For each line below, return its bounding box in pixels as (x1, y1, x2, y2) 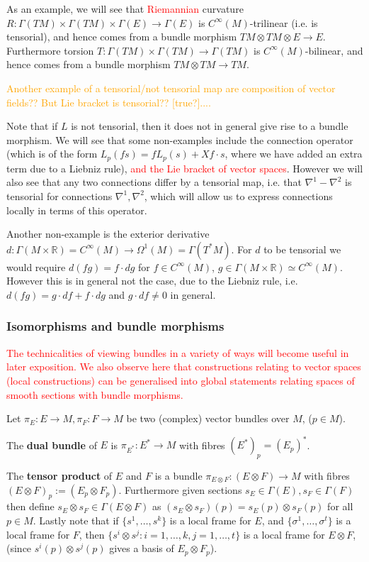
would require (6, 259, 66, 274)
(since (6, 541, 32, 556)
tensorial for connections (6, 188, 113, 203)
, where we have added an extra (225, 146, 363, 161)
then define (6, 499, 55, 514)
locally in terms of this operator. (6, 202, 147, 217)
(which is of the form (6, 146, 98, 161)
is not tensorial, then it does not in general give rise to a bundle (71, 119, 348, 133)
